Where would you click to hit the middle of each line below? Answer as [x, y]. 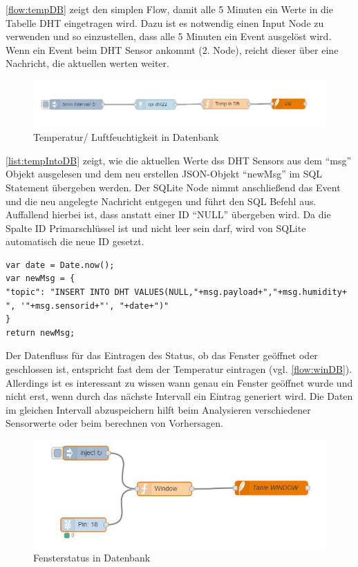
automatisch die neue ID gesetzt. [75, 241]
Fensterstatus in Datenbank [92, 558]
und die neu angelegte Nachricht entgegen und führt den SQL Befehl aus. [161, 201]
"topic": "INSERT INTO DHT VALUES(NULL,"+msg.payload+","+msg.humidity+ [176, 292]
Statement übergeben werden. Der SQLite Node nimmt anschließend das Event [173, 187]
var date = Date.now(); [60, 265]
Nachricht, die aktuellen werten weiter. [87, 63]
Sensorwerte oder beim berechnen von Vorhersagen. [114, 423]
